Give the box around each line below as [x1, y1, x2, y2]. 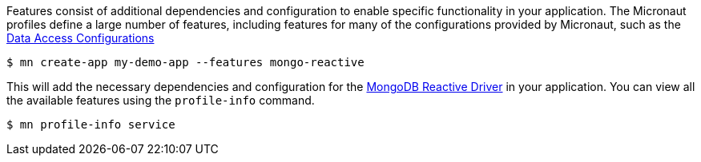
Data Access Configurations [6, 31, 155, 45]
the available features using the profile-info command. [6, 93, 315, 107]
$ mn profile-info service [6, 118, 175, 131]
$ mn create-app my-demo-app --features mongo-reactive [6, 56, 365, 69]
